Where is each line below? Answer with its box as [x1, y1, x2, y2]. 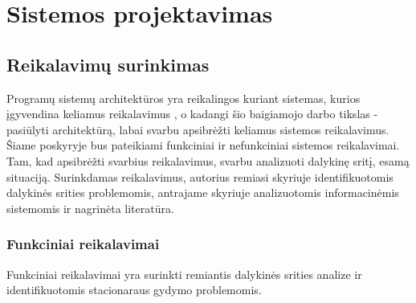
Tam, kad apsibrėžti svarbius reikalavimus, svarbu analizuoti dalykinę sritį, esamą [6, 152, 410, 169]
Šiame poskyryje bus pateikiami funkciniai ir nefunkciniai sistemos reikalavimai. [6, 137, 400, 154]
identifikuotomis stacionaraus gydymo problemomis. [6, 281, 262, 298]
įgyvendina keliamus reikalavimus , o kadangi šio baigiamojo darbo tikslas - [6, 105, 378, 122]
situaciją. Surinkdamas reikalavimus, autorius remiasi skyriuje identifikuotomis [6, 168, 394, 185]
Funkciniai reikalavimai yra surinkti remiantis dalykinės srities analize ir [6, 265, 362, 282]
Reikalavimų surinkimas [6, 51, 210, 76]
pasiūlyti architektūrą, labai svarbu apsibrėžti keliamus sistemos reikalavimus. [6, 121, 389, 137]
